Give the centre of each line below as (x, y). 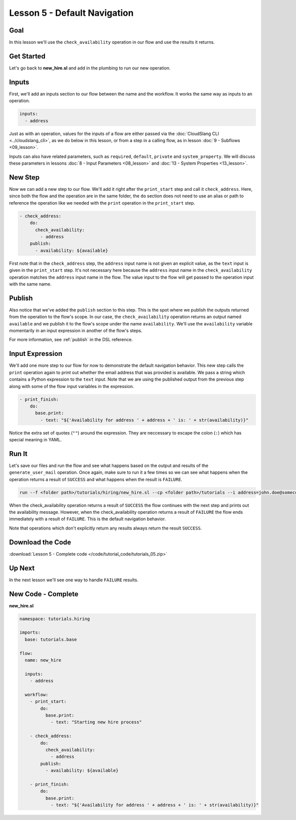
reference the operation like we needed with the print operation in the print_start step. (102, 203)
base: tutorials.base (51, 639)
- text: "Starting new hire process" (96, 722)
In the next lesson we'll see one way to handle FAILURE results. (74, 580)
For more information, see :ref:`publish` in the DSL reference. (71, 340)
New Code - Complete (44, 594)
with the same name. (30, 284)
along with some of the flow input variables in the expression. (72, 386)
